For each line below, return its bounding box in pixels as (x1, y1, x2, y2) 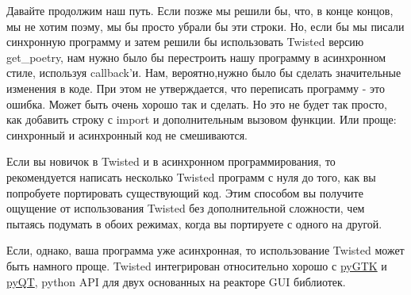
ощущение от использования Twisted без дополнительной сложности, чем (6, 200, 365, 216)
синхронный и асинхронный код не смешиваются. (6, 126, 248, 143)
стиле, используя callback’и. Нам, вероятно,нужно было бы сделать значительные (6, 64, 401, 81)
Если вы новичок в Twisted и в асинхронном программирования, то (6, 153, 336, 170)
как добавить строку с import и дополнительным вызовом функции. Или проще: (6, 111, 397, 128)
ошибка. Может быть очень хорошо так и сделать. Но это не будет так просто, (6, 95, 388, 112)
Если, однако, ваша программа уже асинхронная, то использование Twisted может (6, 242, 405, 259)
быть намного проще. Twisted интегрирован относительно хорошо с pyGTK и (6, 257, 387, 274)
